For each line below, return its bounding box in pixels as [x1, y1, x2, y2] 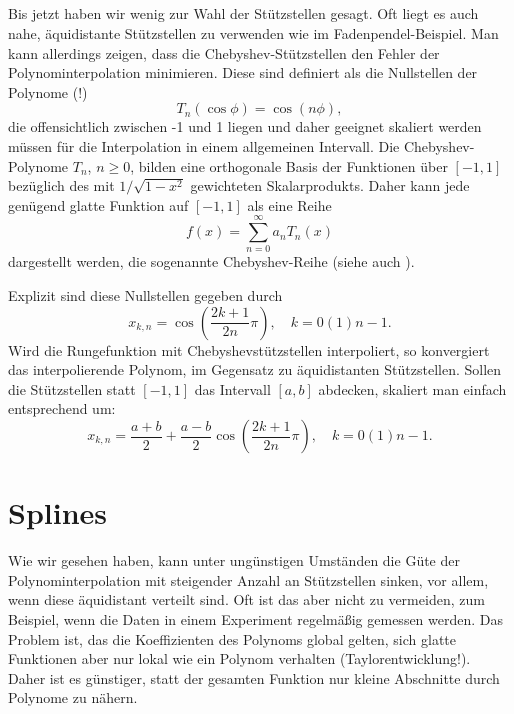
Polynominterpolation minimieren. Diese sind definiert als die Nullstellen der [8, 62, 478, 83]
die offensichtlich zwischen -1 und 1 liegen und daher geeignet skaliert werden [8, 116, 482, 137]
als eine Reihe [247, 194, 332, 215]
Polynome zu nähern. [8, 687, 138, 708]
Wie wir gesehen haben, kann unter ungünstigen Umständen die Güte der [8, 550, 460, 571]
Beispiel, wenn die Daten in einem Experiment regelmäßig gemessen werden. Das [8, 608, 504, 629]
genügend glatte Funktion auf [8, 194, 189, 215]
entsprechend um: [8, 398, 116, 419]
